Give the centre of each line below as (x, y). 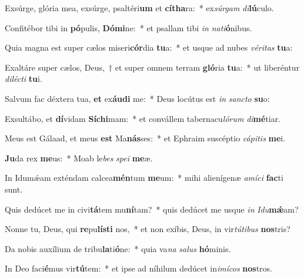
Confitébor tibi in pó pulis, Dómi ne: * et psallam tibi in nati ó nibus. (128, 27)
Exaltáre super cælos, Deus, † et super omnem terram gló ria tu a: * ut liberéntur (152, 67)
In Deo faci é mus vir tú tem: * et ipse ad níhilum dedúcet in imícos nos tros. (138, 268)
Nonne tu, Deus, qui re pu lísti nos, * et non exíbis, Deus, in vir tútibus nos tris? (148, 229)
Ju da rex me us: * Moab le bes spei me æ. (79, 158)
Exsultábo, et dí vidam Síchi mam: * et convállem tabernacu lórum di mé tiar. (143, 118)
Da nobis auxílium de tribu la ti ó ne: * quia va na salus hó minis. (118, 248)
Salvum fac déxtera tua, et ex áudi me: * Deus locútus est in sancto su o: (137, 98)
